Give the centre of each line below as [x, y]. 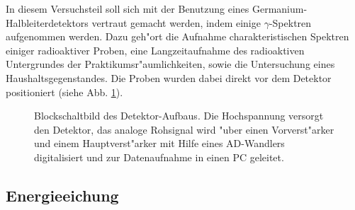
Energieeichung [62, 195]
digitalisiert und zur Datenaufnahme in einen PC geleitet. [159, 157]
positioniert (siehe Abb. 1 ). [64, 92]
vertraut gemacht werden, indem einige [176, 22]
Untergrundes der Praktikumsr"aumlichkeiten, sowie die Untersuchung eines [170, 64]
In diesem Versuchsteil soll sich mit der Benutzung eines [128, 8]
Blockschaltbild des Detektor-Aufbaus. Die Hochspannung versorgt [179, 116]
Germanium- [280, 8]
